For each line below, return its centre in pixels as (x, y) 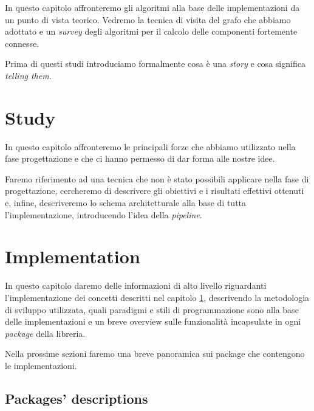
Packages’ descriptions (77, 398)
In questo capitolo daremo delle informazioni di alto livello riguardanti (136, 285)
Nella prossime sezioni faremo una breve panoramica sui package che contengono (155, 354)
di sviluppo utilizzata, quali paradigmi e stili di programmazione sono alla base (152, 309)
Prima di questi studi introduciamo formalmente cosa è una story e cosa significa (155, 64)
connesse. (22, 43)
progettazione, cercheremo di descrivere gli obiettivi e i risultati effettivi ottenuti (155, 191)
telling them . (28, 75)
